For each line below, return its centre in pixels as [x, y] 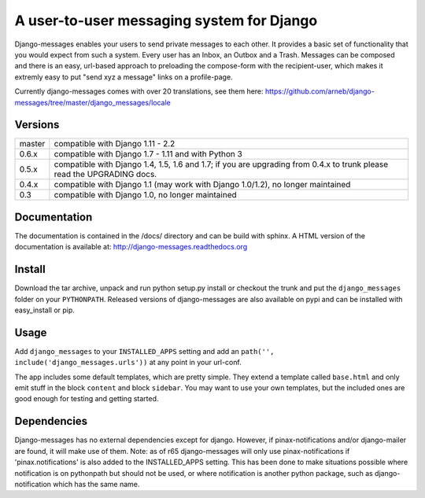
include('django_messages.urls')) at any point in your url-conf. [128, 363]
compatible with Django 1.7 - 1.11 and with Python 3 [148, 154]
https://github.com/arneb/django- [320, 91]
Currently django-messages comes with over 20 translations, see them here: [139, 91]
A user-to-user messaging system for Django [166, 20]
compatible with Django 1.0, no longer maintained [146, 195]
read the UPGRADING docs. [105, 175]
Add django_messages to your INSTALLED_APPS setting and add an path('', [144, 351]
